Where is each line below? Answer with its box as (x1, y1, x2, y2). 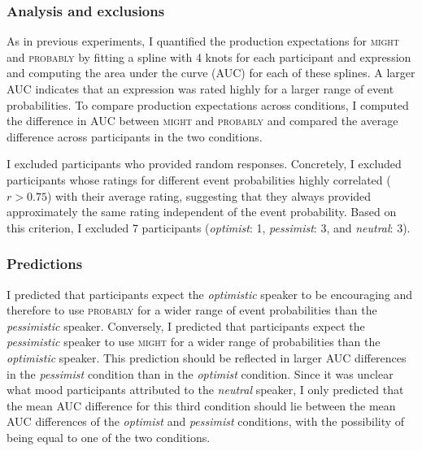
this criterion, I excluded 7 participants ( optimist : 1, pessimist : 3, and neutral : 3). (7, 219, 411, 236)
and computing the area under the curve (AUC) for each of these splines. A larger (7, 64, 415, 81)
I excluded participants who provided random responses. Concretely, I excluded (7, 155, 402, 172)
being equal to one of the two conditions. (7, 428, 211, 445)
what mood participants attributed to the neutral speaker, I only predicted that (7, 381, 404, 398)
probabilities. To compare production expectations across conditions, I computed (7, 96, 409, 113)
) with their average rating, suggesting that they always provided (46, 187, 372, 204)
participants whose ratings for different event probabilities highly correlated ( (7, 171, 391, 188)
